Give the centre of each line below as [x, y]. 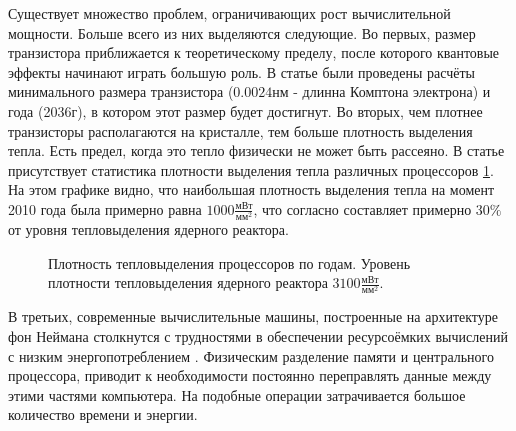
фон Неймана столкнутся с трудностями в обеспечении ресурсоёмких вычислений [258, 336]
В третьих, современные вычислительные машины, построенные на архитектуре [253, 316]
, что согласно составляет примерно [362, 208]
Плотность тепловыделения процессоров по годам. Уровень [229, 262]
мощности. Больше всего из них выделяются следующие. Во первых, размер [242, 32]
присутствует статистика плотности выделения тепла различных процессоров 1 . [251, 169]
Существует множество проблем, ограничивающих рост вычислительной [229, 13]
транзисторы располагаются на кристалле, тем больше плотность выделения [240, 130]
